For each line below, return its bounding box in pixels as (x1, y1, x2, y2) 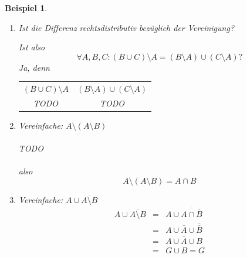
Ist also (18, 41, 45, 53)
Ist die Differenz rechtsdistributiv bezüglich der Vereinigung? (18, 21, 235, 33)
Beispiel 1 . (5, 2, 48, 13)
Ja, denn (18, 61, 50, 73)
